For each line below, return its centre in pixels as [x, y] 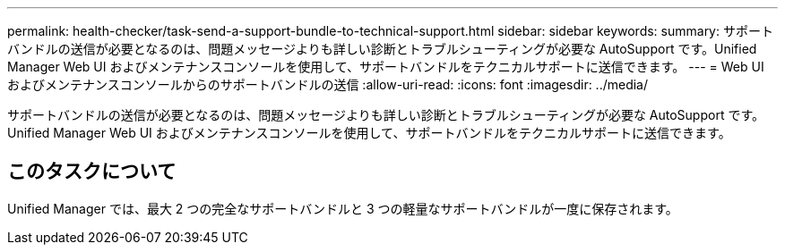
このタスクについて [92, 172]
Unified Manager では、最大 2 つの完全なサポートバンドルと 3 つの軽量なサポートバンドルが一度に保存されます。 [343, 208]
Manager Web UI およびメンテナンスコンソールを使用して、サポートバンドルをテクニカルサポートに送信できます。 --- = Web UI [386, 67]
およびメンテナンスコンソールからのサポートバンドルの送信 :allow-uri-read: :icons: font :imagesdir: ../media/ [328, 84]
